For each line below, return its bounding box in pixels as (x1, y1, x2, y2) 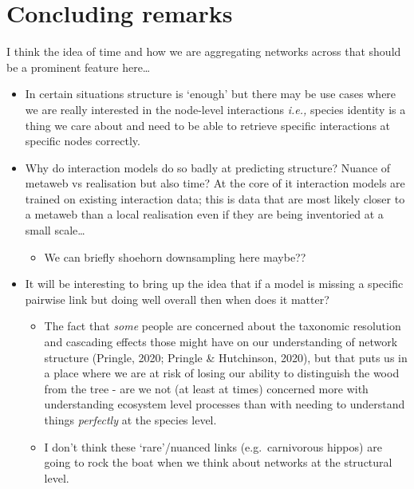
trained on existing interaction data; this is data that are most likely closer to (25, 190, 405, 207)
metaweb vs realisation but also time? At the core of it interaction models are (25, 175, 405, 191)
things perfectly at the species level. (44, 412, 217, 428)
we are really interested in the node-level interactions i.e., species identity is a (25, 101, 406, 117)
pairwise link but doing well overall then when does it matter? (25, 290, 329, 307)
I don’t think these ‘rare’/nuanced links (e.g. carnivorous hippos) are (44, 438, 382, 455)
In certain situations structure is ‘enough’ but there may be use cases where (25, 85, 396, 102)
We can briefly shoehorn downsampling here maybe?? (44, 248, 306, 265)
